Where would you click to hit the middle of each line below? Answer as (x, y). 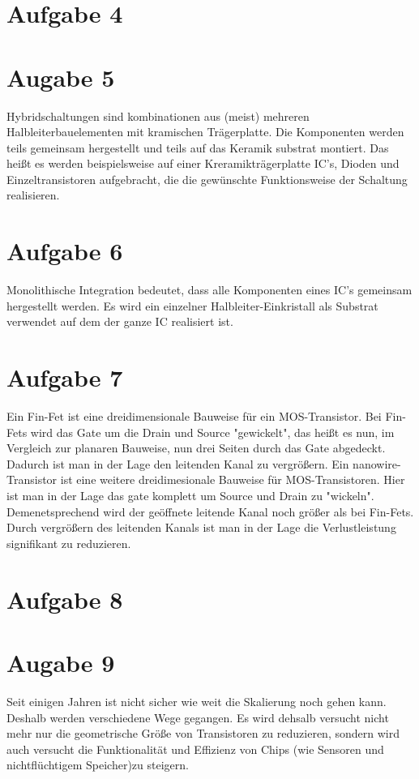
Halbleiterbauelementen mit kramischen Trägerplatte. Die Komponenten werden (205, 132)
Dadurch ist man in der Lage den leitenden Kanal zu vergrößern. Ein (178, 463)
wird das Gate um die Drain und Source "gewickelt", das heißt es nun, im (212, 432)
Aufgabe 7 (65, 377)
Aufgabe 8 (65, 599)
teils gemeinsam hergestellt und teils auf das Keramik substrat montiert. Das (198, 147)
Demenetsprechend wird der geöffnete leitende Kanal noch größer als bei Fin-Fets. (210, 511)
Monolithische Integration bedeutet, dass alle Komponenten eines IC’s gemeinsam (209, 290)
